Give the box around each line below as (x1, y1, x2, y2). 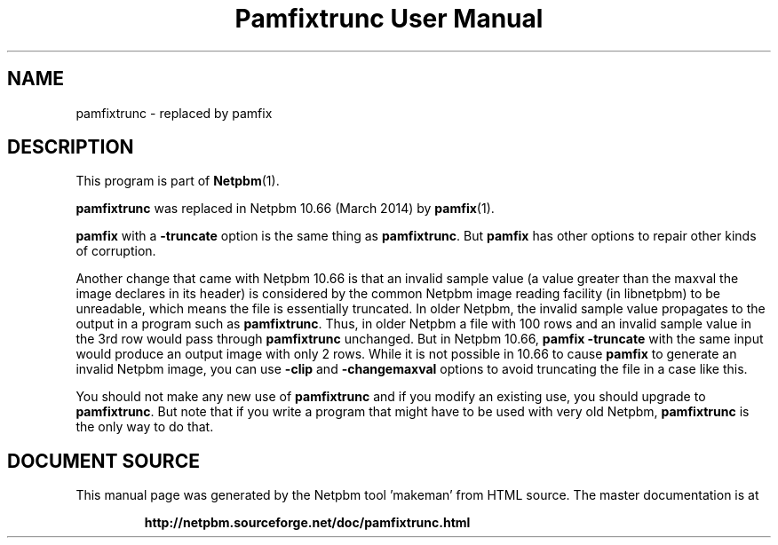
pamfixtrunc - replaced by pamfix (75, 105, 273, 121)
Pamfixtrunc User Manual (234, 4, 544, 34)
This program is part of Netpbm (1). (75, 173, 280, 189)
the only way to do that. (75, 419, 214, 435)
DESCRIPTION (7, 136, 134, 159)
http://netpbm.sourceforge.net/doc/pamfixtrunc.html (144, 515, 471, 531)
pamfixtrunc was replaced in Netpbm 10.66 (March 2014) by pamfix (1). (75, 201, 495, 217)
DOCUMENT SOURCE (7, 449, 200, 472)
